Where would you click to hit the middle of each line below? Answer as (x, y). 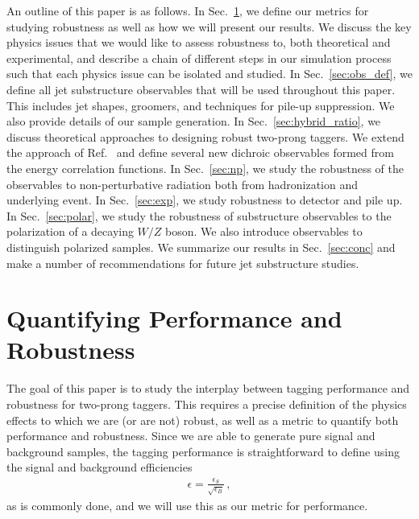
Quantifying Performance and (174, 318)
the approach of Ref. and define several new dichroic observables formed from (200, 152)
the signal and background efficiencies (100, 467)
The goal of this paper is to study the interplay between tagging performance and (208, 388)
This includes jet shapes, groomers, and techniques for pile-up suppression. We (201, 105)
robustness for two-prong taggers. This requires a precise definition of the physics (207, 404)
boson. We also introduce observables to (264, 231)
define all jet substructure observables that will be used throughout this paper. (201, 89)
